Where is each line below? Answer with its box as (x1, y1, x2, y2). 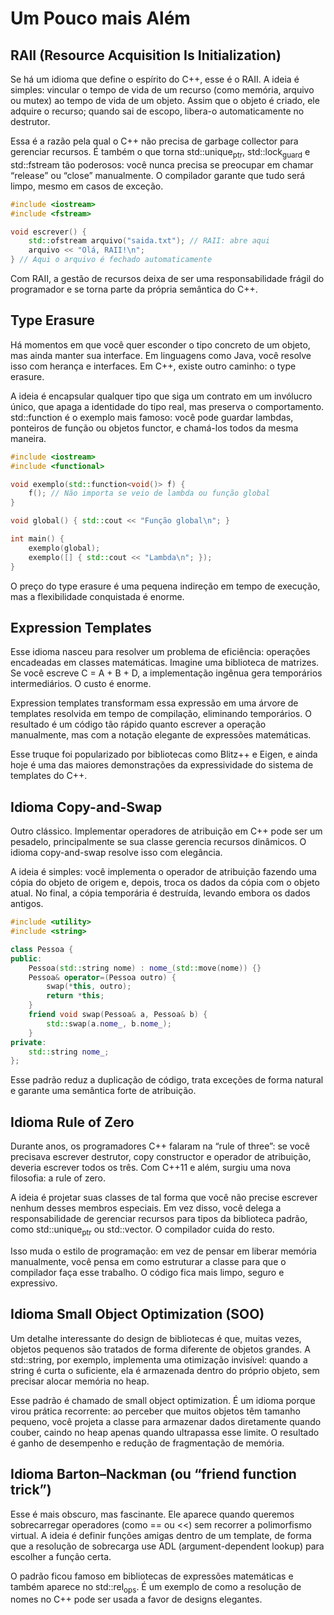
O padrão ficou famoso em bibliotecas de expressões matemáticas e (10, 1570, 294, 1582)
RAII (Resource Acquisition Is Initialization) (10, 47, 282, 64)
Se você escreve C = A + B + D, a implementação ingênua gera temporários (10, 667, 323, 679)
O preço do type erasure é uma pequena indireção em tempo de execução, (10, 580, 321, 592)
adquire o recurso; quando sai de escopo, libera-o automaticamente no (10, 105, 305, 117)
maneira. (10, 432, 47, 444)
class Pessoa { (10, 944, 74, 954)
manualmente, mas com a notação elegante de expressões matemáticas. (10, 729, 312, 741)
